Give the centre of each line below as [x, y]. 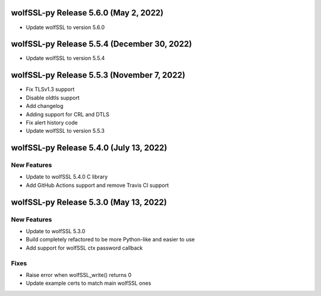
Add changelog [45, 106]
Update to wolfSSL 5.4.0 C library [67, 177]
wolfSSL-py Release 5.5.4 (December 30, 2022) [102, 44]
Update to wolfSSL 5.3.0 [56, 231]
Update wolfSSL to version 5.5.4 [65, 58]
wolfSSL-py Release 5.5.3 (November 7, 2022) [98, 75]
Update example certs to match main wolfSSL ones [89, 283]
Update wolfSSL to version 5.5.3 [65, 131]
